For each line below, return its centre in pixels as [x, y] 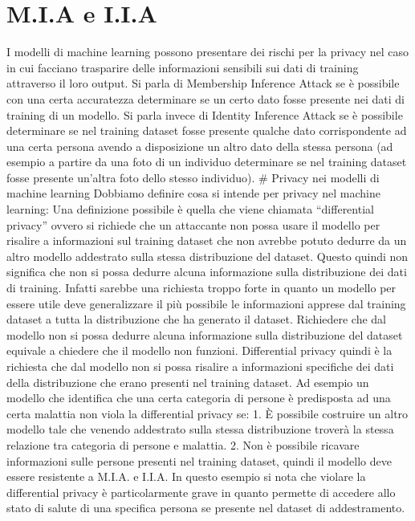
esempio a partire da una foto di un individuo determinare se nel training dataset [207, 162]
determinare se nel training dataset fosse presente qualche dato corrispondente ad [207, 130]
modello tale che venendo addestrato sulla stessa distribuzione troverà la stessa [200, 429]
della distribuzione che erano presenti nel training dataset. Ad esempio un [188, 382]
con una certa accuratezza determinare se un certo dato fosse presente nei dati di [205, 98]
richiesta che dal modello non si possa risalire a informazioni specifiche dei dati [200, 366]
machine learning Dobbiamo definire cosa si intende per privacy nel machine [194, 193]
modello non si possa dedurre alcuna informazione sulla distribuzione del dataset [205, 334]
